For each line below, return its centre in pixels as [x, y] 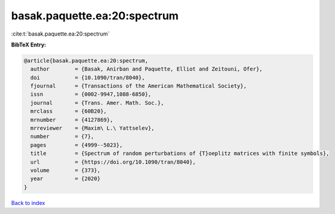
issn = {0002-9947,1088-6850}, [91, 94]
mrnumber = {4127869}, [72, 120]
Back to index [28, 203]
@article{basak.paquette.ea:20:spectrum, [86, 61]
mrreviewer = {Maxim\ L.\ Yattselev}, [93, 128]
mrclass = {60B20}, [69, 111]
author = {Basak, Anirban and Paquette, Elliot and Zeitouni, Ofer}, [146, 69]
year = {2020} [65, 179]
